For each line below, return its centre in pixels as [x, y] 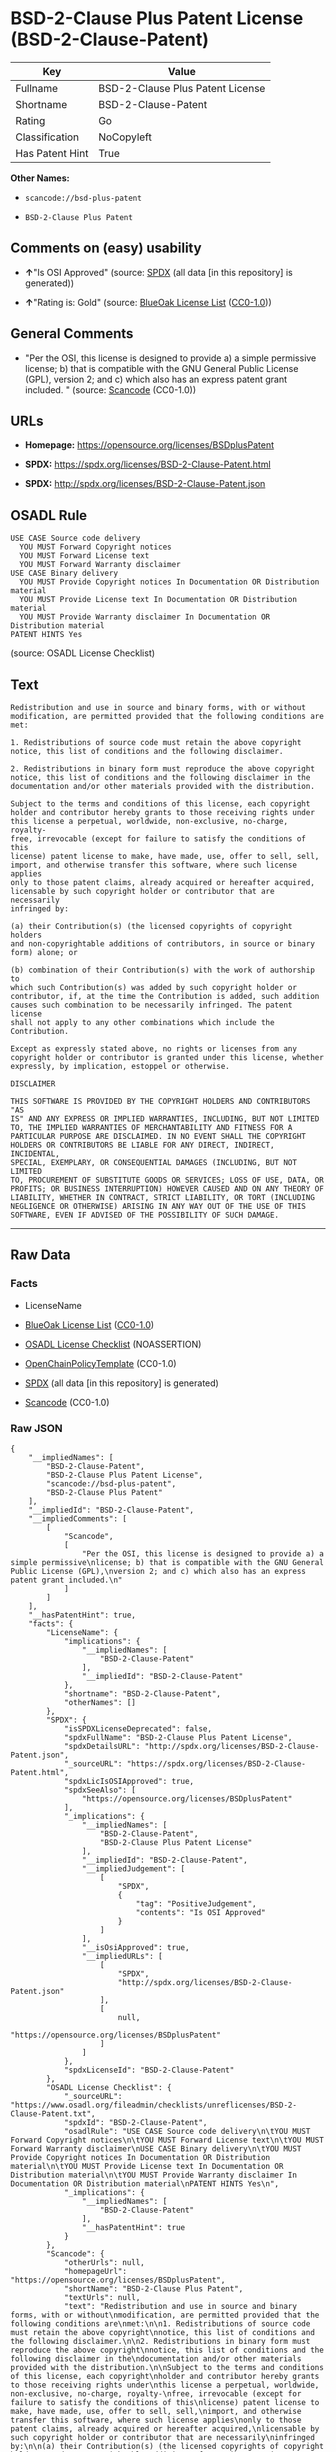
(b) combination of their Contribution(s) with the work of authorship [162, 970]
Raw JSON [36, 1428]
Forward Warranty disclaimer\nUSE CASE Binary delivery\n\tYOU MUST [156, 2148]
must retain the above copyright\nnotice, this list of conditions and [162, 2332]
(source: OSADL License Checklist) [83, 653]
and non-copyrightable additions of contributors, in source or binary [162, 944]
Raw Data [41, 1255]
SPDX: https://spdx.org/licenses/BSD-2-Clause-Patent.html [148, 464]
